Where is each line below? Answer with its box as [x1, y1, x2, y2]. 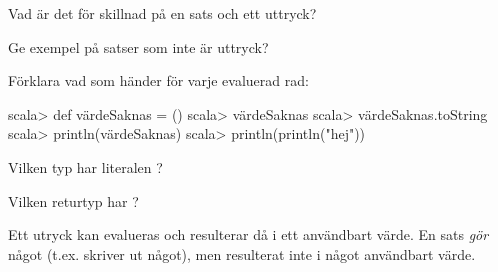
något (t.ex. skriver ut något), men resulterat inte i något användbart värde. [8, 243, 476, 264]
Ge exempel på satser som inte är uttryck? [8, 36, 269, 57]
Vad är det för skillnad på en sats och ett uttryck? [8, 3, 317, 23]
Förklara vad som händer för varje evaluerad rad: [8, 70, 309, 91]
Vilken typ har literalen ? [8, 156, 163, 177]
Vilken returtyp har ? [8, 190, 139, 211]
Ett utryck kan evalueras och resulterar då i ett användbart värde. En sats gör [8, 224, 489, 245]
